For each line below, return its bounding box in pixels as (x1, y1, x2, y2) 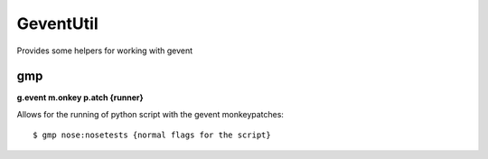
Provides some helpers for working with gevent (16, 45, 193, 56)
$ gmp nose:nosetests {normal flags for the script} (33, 130, 271, 140)
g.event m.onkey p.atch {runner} (16, 92, 144, 103)
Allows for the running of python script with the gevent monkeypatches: (16, 108, 285, 119)
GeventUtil (16, 14, 99, 33)
